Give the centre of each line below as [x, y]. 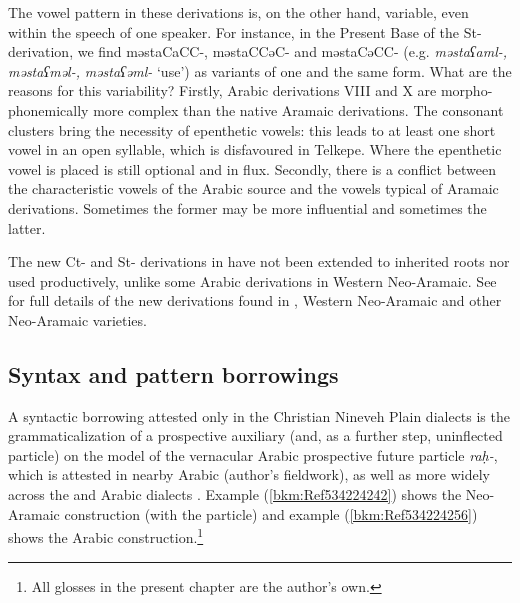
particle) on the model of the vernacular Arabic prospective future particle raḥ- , [253, 454]
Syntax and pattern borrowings [173, 373]
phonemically [48, 109]
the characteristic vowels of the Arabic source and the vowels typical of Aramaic [253, 188]
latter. [27, 227]
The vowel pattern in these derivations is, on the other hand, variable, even [238, 12]
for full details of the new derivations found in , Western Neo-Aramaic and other [255, 300]
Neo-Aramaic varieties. [77, 319]
